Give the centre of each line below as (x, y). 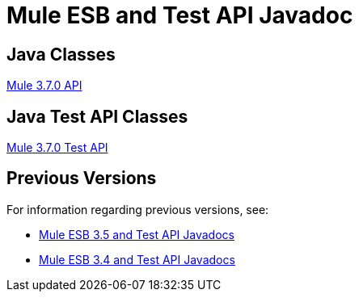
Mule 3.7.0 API (44, 86)
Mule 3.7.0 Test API (57, 148)
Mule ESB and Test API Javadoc (180, 15)
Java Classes (61, 54)
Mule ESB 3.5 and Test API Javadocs (137, 234)
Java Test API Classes (97, 116)
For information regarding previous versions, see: (138, 209)
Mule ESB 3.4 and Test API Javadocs (137, 259)
